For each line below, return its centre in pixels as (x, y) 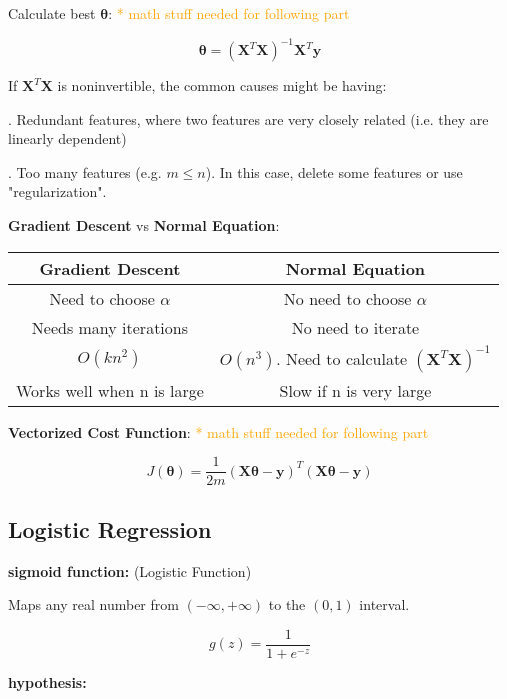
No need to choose (347, 298)
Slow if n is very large (355, 390)
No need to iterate (355, 327)
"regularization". (57, 191)
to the (287, 604)
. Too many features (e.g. (85, 171)
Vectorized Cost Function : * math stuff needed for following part (218, 431)
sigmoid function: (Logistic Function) (130, 570)
